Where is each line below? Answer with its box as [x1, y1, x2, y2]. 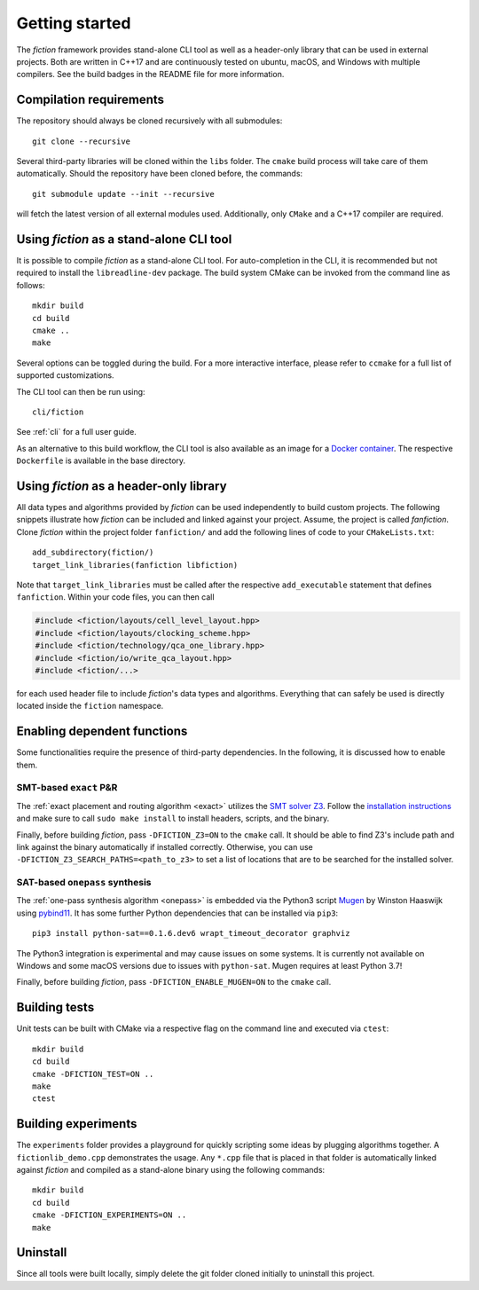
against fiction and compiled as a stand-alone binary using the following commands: [16, 1164, 326, 1175]
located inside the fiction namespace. [16, 701, 164, 712]
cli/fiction [32, 407, 84, 417]
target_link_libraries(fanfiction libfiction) [32, 560, 239, 570]
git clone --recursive [32, 136, 131, 146]
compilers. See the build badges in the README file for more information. [16, 69, 285, 80]
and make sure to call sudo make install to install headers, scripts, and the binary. [16, 813, 330, 824]
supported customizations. [16, 370, 114, 381]
